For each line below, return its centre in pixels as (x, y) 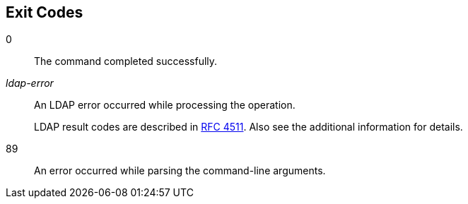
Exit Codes (45, 12)
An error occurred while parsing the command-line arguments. (180, 171)
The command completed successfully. (126, 61)
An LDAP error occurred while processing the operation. (165, 105)
